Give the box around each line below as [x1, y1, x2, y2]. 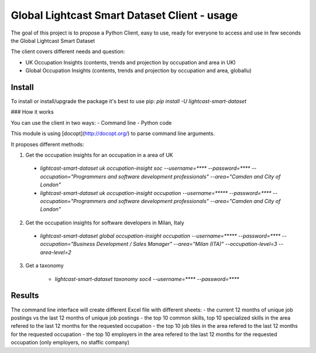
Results [11, 290, 39, 301]
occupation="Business [40, 241, 95, 248]
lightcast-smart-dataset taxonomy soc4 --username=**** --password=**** [54, 275, 239, 282]
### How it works [11, 108, 54, 115]
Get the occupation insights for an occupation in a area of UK [25, 151, 173, 158]
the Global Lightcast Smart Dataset [11, 37, 95, 44]
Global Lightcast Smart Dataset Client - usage [11, 9, 238, 22]
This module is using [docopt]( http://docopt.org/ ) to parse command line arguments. [11, 130, 215, 137]
